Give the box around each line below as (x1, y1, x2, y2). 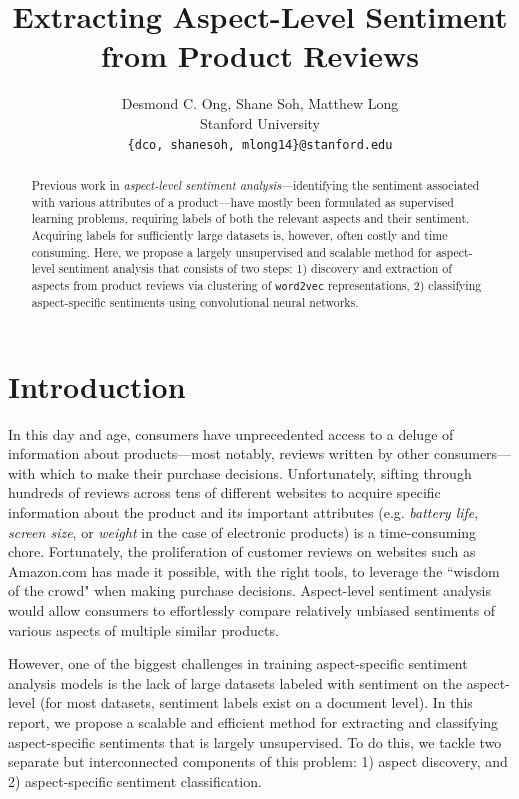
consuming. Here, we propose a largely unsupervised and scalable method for (31, 243, 432, 260)
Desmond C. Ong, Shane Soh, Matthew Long (121, 93, 399, 114)
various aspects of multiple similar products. (8, 619, 279, 640)
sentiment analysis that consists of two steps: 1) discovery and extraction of (58, 260, 452, 277)
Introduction (8, 365, 186, 406)
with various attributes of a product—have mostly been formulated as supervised (31, 193, 454, 210)
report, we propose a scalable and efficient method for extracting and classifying (8, 711, 499, 732)
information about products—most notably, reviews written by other (8, 443, 430, 464)
